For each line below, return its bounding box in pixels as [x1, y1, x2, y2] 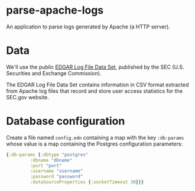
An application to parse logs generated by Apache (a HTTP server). [6, 23, 170, 30]
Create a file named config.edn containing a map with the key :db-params [6, 134, 184, 141]
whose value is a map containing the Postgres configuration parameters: [6, 140, 183, 147]
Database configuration [6, 115, 125, 128]
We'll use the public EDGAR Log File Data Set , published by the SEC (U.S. [6, 63, 184, 70]
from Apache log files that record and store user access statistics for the [6, 87, 183, 95]
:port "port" [30, 163, 62, 169]
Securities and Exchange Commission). [6, 69, 102, 77]
